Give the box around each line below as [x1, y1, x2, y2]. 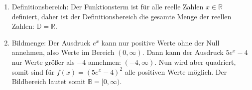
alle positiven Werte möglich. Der [125, 66, 227, 77]
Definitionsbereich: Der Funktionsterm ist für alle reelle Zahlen [11, 1, 204, 11]
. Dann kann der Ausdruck [142, 47, 224, 57]
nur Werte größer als [11, 56, 75, 67]
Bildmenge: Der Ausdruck [11, 37, 91, 47]
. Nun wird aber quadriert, [154, 56, 236, 67]
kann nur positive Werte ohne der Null [101, 37, 220, 47]
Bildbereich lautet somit [11, 76, 86, 87]
